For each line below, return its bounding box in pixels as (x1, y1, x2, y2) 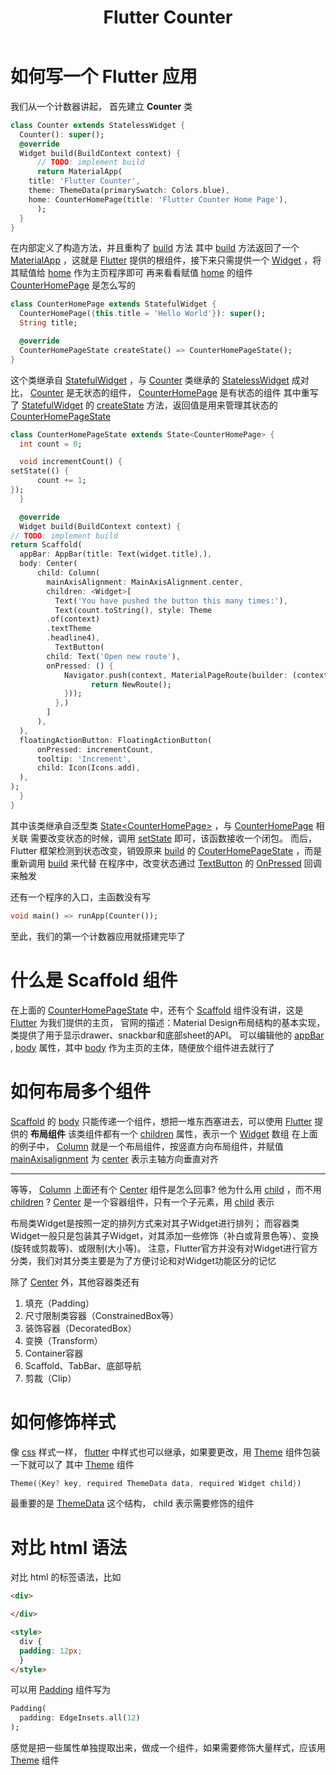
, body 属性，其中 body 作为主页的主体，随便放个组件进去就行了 (10, 1041, 275, 1053)
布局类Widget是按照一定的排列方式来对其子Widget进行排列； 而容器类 (10, 1217, 300, 1229)
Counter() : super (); (19, 129, 105, 140)
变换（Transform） (24, 1334, 103, 1346)
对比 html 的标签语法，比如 (10, 1571, 122, 1583)
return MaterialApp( (36, 167, 123, 177)
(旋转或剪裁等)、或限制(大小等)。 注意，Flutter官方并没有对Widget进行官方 (10, 1242, 318, 1254)
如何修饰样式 (10, 1411, 117, 1433)
